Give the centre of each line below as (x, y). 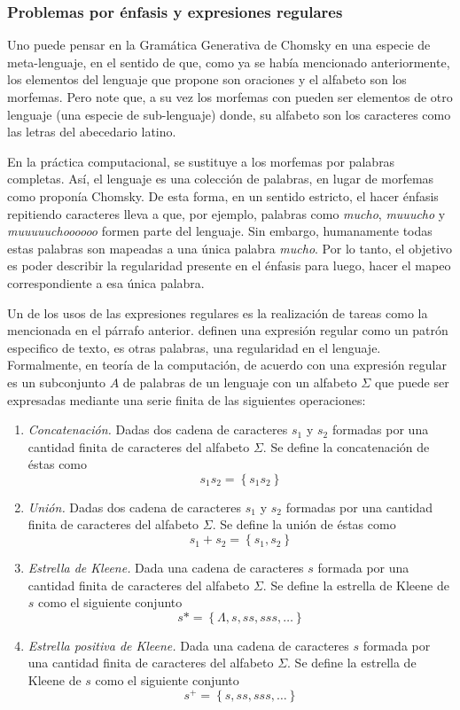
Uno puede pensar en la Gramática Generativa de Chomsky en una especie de (219, 45)
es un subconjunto (57, 382)
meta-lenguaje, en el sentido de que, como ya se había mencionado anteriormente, (229, 62)
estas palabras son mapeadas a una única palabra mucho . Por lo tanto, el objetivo (230, 248)
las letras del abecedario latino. (92, 132)
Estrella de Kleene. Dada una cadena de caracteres (166, 568)
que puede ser (412, 382)
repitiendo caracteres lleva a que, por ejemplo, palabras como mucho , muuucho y (226, 213)
